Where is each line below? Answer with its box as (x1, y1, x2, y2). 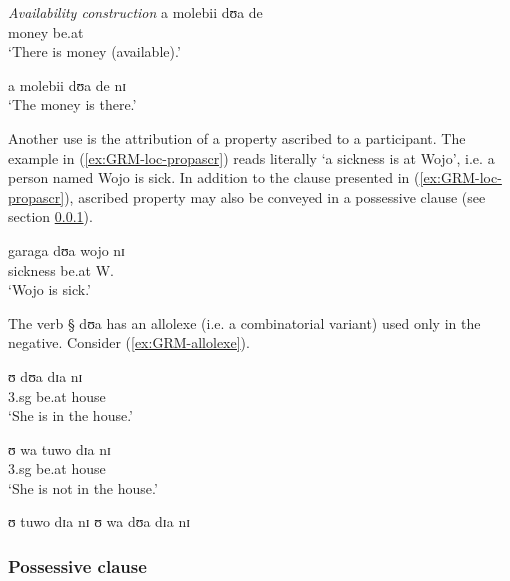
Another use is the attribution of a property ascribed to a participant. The (8, 127, 466, 148)
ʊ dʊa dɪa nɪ (8, 365, 83, 386)
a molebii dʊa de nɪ (8, 74, 127, 95)
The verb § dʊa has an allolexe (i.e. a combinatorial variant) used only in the (8, 312, 481, 333)
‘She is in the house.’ (8, 405, 133, 426)
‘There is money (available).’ (8, 41, 181, 62)
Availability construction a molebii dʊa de (8, 2, 263, 22)
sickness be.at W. (8, 259, 114, 280)
